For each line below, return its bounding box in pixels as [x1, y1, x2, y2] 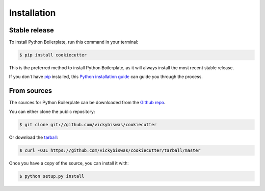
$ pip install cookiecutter [19, 52, 87, 58]
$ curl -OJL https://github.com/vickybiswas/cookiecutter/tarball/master [19, 147, 201, 153]
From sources [9, 86, 53, 95]
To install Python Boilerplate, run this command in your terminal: [9, 39, 138, 45]
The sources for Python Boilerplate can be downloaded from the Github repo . [9, 100, 166, 106]
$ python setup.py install [19, 173, 84, 179]
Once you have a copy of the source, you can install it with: [9, 160, 129, 166]
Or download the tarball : [9, 134, 58, 140]
